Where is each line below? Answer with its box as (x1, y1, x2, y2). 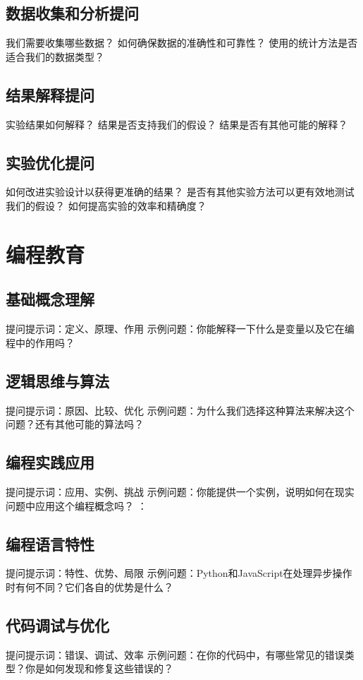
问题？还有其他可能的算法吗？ (6, 417, 144, 431)
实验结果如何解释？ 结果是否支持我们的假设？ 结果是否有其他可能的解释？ (6, 117, 348, 131)
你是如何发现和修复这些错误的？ (25, 661, 173, 676)
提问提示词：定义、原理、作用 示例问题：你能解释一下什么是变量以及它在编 (6, 321, 355, 336)
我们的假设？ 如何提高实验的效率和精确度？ (6, 198, 207, 213)
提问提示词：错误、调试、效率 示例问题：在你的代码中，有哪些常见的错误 (6, 647, 345, 662)
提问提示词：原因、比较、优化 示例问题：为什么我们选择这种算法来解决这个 (6, 402, 355, 417)
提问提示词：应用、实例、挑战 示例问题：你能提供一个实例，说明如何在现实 (6, 484, 355, 499)
